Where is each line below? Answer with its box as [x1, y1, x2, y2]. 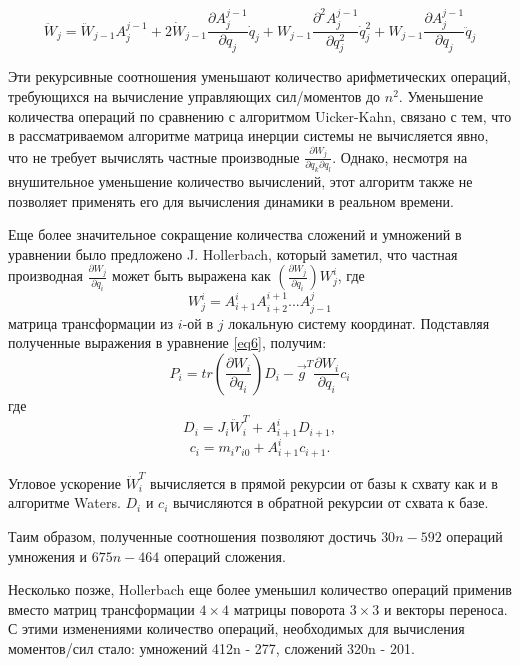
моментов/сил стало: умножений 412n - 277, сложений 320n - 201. [8, 637, 415, 658]
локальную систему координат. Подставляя [228, 312, 490, 333]
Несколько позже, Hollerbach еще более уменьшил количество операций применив [8, 579, 512, 600]
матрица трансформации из [8, 312, 174, 333]
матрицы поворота [233, 598, 346, 619]
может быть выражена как [112, 265, 271, 286]
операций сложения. [163, 545, 286, 566]
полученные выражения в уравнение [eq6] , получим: [8, 332, 327, 353]
